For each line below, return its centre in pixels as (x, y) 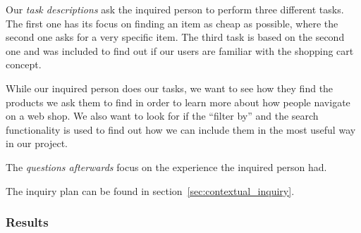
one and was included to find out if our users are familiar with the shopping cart (180, 50)
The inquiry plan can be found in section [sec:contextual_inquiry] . (150, 190)
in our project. (37, 143)
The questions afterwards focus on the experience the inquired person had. (166, 166)
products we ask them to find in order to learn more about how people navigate (178, 102)
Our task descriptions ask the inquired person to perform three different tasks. (175, 9)
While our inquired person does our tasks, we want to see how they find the (170, 88)
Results (27, 222)
